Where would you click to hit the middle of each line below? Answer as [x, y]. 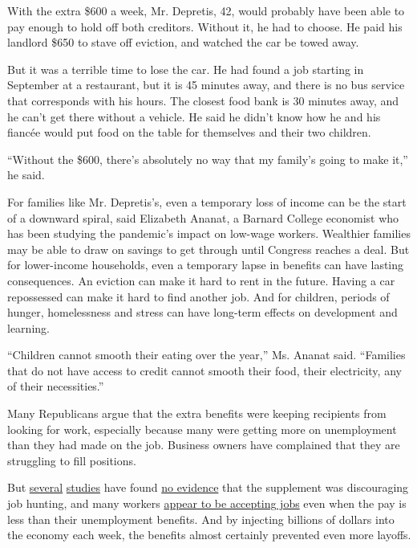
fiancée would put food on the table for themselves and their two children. [189, 132]
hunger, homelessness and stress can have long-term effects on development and [202, 312]
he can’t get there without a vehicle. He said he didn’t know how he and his [194, 116]
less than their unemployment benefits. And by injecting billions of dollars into [201, 519]
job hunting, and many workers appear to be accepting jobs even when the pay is [207, 503]
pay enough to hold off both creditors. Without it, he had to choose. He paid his [205, 26]
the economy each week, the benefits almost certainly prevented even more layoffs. [209, 535]
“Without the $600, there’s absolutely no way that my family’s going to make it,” [208, 159]
